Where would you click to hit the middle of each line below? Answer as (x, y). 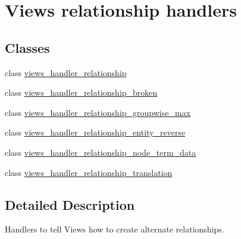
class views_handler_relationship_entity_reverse (95, 132)
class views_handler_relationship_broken (81, 92)
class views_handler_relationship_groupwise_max (98, 112)
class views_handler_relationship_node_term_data (101, 152)
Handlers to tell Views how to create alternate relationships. (115, 229)
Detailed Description (70, 204)
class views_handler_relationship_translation (89, 172)
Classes (27, 47)
